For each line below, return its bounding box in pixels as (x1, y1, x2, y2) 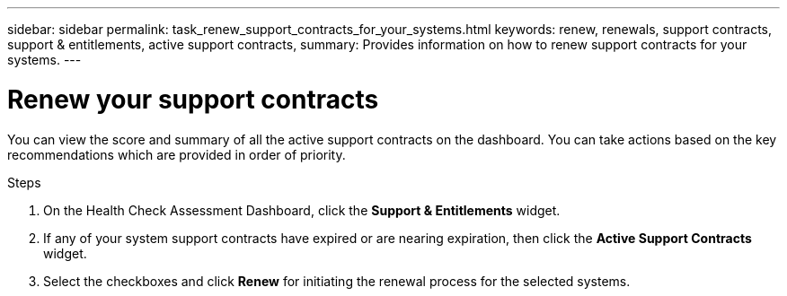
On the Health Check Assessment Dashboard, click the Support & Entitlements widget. (43, 202, 561, 218)
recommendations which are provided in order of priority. (7, 146, 346, 162)
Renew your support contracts (7, 83, 379, 115)
